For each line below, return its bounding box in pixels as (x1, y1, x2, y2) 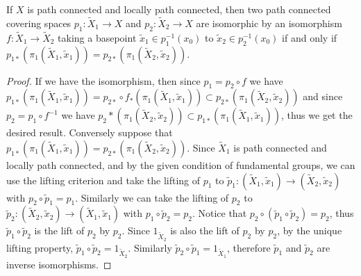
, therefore (227, 240, 271, 254)
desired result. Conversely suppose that (6, 125, 173, 140)
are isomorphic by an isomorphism (196, 15, 342, 30)
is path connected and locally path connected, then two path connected (27, 2, 331, 16)
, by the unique (277, 223, 342, 238)
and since (303, 89, 343, 104)
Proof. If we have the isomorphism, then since (6, 73, 201, 88)
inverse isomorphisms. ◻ (6, 257, 112, 271)
